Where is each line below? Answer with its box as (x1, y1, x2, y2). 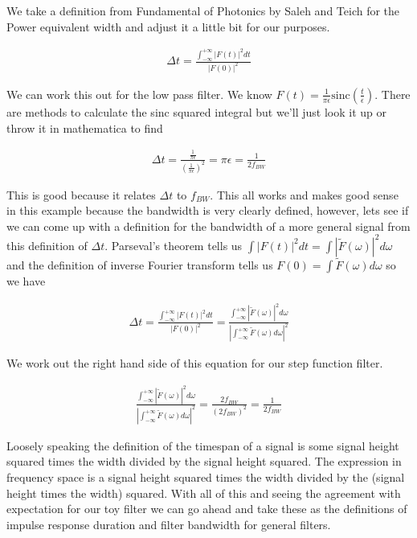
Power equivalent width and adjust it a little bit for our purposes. (6, 18, 330, 35)
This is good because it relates (6, 186, 156, 203)
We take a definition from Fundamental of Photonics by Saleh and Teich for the (6, 2, 400, 18)
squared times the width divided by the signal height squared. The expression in (6, 453, 402, 470)
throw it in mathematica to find (6, 119, 163, 136)
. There (374, 85, 411, 102)
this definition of (6, 236, 88, 253)
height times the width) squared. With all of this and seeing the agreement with (6, 484, 401, 501)
